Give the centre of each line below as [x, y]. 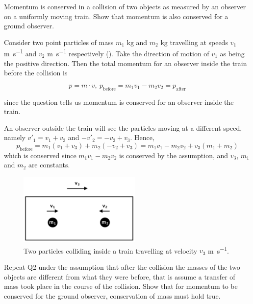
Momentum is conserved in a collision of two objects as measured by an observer [125, 6]
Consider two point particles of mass [59, 42]
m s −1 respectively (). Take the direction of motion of [128, 53]
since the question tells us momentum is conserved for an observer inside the [119, 102]
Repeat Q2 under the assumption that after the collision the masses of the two [122, 267]
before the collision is [36, 73]
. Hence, [142, 137]
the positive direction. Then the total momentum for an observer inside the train [126, 63]
